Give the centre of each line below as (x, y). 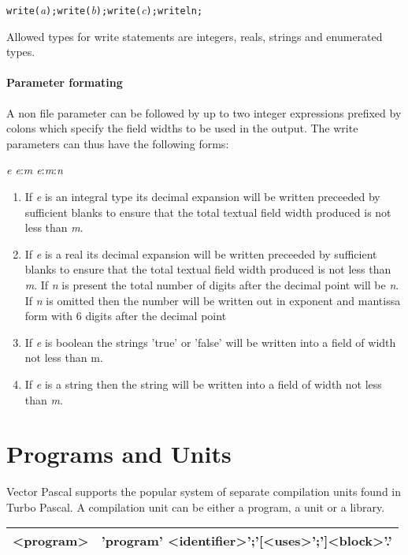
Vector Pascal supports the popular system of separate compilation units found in (204, 492)
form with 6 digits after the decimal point (126, 316)
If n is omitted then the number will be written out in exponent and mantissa (213, 300)
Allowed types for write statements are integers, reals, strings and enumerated (195, 36)
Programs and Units (119, 454)
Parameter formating (65, 82)
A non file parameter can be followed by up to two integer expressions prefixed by (204, 112)
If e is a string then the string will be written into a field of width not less (203, 384)
